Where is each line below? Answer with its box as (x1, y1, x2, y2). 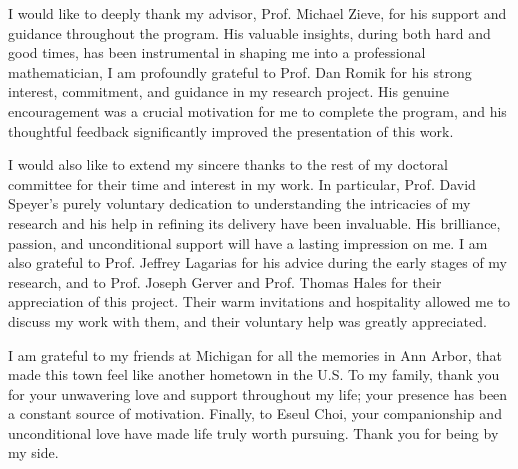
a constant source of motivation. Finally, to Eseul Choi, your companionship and (8, 403, 502, 424)
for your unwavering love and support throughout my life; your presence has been (8, 383, 508, 404)
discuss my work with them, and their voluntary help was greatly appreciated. (8, 310, 487, 331)
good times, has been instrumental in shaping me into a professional (8, 42, 426, 63)
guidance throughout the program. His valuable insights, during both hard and (8, 22, 491, 43)
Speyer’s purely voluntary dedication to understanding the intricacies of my (8, 193, 471, 214)
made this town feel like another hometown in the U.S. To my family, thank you (8, 364, 500, 385)
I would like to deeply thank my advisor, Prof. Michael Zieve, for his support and (8, 3, 507, 23)
